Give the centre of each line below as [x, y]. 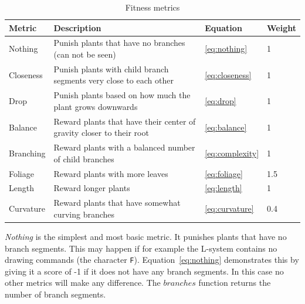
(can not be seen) [85, 54]
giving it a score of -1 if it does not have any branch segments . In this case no [144, 271]
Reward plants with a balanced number [124, 147]
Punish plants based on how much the [122, 95]
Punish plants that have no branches [119, 43]
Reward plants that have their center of [125, 121]
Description [77, 27]
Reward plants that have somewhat [117, 203]
